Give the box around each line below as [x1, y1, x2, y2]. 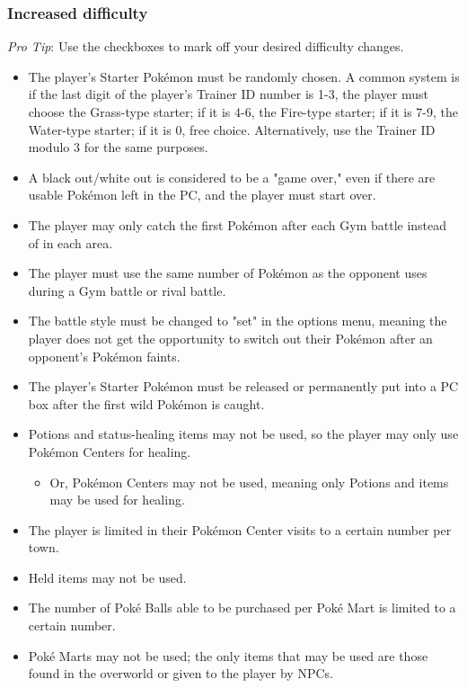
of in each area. [28, 233, 113, 252]
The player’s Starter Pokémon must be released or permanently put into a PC [28, 377, 459, 396]
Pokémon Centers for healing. [28, 442, 191, 460]
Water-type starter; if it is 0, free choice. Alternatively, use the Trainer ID [28, 120, 436, 138]
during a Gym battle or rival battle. [28, 281, 226, 299]
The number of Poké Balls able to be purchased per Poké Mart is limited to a [28, 598, 456, 617]
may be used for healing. [49, 490, 185, 509]
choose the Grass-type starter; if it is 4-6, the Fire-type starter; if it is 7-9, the [28, 103, 458, 121]
